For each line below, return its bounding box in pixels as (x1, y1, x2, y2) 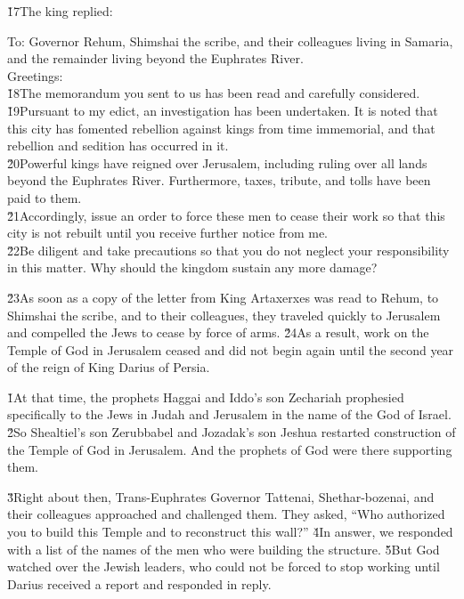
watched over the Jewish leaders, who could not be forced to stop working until (7, 557, 440, 576)
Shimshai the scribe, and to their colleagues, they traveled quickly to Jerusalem (7, 305, 441, 324)
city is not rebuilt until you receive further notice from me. (7, 223, 328, 242)
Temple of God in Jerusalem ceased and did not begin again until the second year (7, 340, 454, 359)
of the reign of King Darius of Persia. (7, 358, 210, 376)
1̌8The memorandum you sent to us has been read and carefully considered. (7, 84, 420, 102)
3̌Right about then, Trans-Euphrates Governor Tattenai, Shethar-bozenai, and (7, 487, 435, 506)
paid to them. (7, 188, 82, 206)
